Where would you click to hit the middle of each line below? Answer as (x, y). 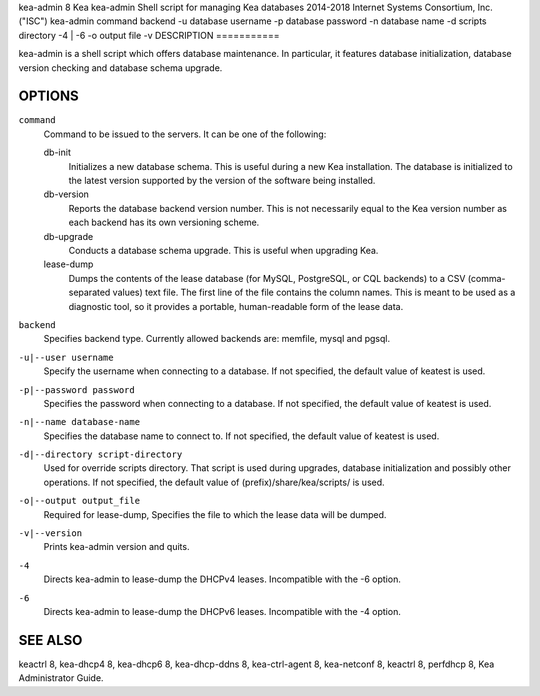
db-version (66, 194)
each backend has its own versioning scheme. (164, 222)
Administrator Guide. (61, 678)
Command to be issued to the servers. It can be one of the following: (185, 134)
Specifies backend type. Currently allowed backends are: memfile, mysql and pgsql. (216, 339)
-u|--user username (66, 357)
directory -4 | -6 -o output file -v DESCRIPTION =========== (149, 35)
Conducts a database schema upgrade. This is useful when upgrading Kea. (223, 250)
